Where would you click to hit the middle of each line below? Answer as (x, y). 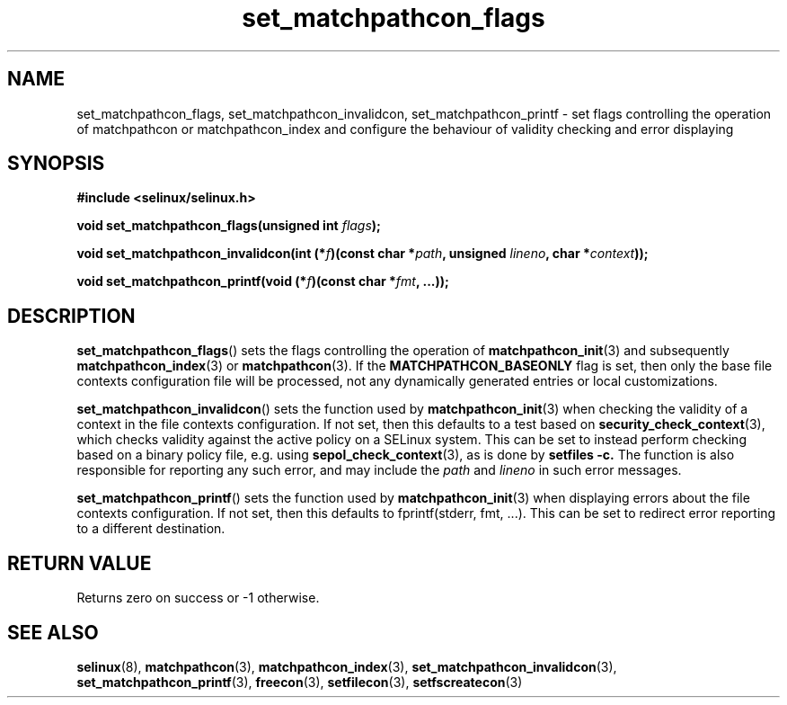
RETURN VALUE (80, 563)
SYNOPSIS (56, 164)
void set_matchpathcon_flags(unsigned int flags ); (229, 226)
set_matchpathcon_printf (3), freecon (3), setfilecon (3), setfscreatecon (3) (300, 682)
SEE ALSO (53, 632)
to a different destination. (151, 529)
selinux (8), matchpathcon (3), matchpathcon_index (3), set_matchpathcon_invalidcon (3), (347, 666)
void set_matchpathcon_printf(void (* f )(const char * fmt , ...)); (263, 281)
